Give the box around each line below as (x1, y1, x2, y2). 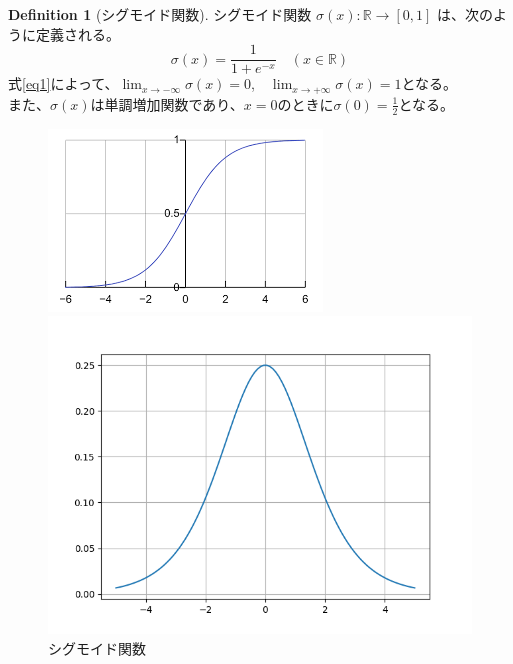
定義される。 (35, 23, 120, 44)
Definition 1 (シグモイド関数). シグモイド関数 (8, 4, 312, 24)
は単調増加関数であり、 (90, 93, 244, 114)
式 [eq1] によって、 (8, 73, 119, 94)
